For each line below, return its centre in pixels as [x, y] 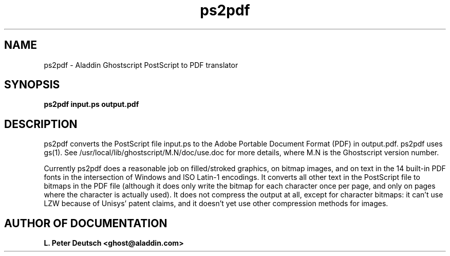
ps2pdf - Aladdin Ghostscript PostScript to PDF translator [141, 65]
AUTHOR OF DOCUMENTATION [86, 223]
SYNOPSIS [32, 85]
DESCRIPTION [41, 124]
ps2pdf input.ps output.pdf [91, 104]
